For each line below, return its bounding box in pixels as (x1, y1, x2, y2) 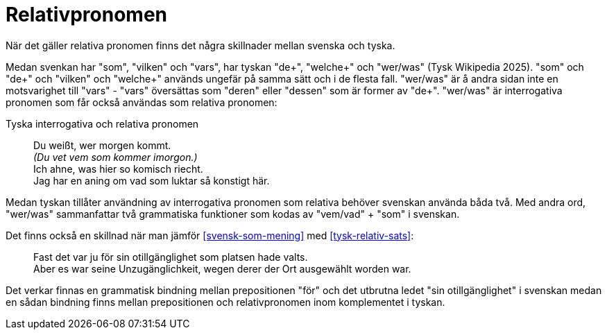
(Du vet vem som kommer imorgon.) (33, 151, 198, 163)
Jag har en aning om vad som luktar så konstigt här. (33, 174, 270, 187)
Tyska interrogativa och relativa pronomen (6, 117, 199, 130)
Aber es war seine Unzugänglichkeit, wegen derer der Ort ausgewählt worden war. (33, 262, 411, 275)
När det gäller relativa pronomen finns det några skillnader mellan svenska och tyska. (6, 39, 395, 51)
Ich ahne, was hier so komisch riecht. (33, 162, 203, 175)
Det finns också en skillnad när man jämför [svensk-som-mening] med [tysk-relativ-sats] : (6, 229, 414, 241)
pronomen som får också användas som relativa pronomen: (6, 96, 277, 108)
